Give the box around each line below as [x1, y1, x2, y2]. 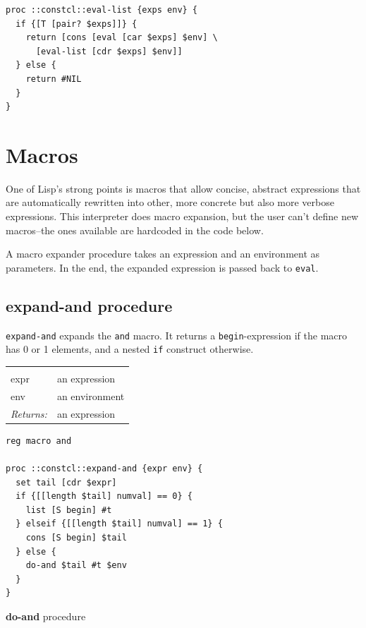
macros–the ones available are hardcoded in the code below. [6, 222, 264, 237]
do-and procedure [6, 608, 86, 623]
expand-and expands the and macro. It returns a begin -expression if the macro [6, 327, 348, 342]
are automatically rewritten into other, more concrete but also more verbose [6, 195, 334, 210]
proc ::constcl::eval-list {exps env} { [6, 5, 198, 15]
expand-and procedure [6, 294, 173, 316]
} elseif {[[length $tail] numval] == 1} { [16, 519, 223, 529]
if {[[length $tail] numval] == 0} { [16, 491, 193, 502]
